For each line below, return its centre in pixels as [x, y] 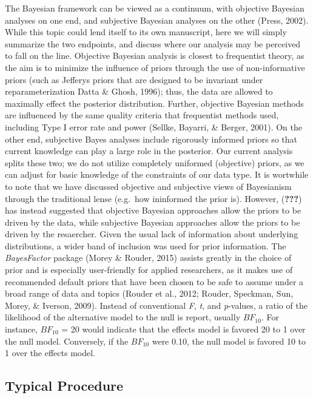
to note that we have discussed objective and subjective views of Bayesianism [148, 186]
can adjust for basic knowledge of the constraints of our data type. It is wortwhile [157, 174]
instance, [21, 329]
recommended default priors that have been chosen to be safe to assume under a [154, 281]
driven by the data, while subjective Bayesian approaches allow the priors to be [153, 222]
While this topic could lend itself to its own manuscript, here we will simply [146, 32]
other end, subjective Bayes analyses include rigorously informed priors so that [151, 139]
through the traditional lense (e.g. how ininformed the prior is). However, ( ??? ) [153, 198]
